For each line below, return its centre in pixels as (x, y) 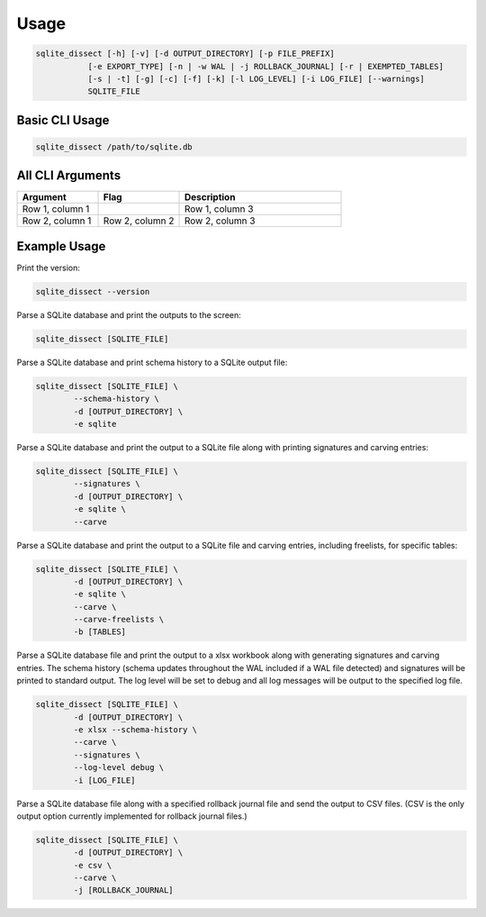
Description (210, 197)
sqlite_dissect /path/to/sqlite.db (114, 147)
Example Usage (61, 246)
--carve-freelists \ (119, 620)
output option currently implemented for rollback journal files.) (132, 816)
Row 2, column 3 (220, 221)
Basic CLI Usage (63, 120)
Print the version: (48, 268)
